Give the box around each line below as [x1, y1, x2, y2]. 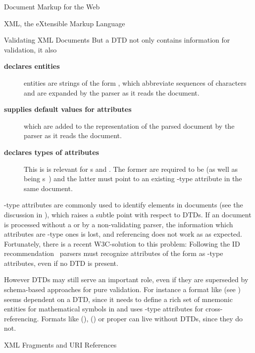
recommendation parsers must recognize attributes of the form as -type [4, 248, 223, 258]
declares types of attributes [4, 147, 99, 157]
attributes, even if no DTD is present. [4, 257, 118, 268]
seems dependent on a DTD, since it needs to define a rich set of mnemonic [4, 294, 233, 304]
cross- [205, 303, 223, 314]
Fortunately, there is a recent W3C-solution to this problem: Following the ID [4, 238, 240, 249]
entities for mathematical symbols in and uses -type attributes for [4, 303, 204, 314]
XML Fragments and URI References [4, 340, 117, 350]
